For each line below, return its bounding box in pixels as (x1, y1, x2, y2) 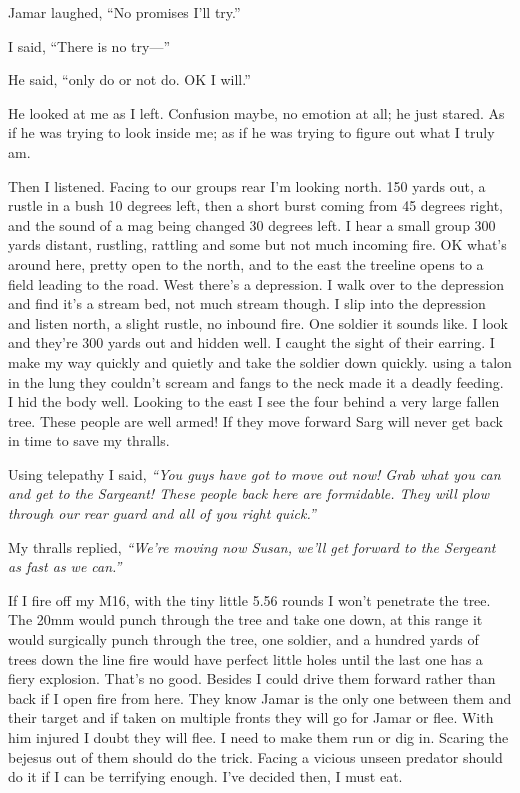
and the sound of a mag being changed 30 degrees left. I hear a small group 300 (8, 214, 496, 235)
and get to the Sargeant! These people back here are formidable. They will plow (8, 483, 489, 504)
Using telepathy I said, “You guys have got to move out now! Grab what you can (8, 463, 501, 484)
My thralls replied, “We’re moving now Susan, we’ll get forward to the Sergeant (8, 536, 496, 557)
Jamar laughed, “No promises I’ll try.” (8, 2, 241, 22)
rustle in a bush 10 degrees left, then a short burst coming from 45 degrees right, (8, 195, 503, 216)
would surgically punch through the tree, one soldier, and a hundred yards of (8, 629, 479, 650)
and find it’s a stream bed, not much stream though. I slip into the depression (8, 293, 486, 314)
